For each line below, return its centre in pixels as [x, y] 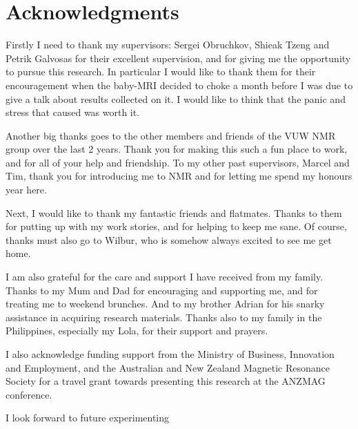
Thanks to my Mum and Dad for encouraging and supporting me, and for [162, 290]
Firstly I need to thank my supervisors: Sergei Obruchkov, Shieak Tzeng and [168, 45]
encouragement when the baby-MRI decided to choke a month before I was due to [179, 85]
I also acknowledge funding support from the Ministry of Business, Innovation [170, 354]
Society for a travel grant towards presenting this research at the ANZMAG [166, 381]
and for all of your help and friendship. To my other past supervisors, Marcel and [178, 162]
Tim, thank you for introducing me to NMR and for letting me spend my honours [179, 176]
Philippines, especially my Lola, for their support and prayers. [137, 331]
